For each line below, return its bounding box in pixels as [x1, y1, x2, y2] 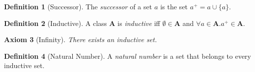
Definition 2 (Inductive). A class [4, 18, 107, 28]
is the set [160, 1, 188, 11]
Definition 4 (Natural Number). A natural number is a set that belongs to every [4, 50, 251, 61]
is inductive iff [117, 18, 160, 28]
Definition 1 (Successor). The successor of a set [4, 1, 152, 11]
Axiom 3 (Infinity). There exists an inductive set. [4, 34, 157, 45]
